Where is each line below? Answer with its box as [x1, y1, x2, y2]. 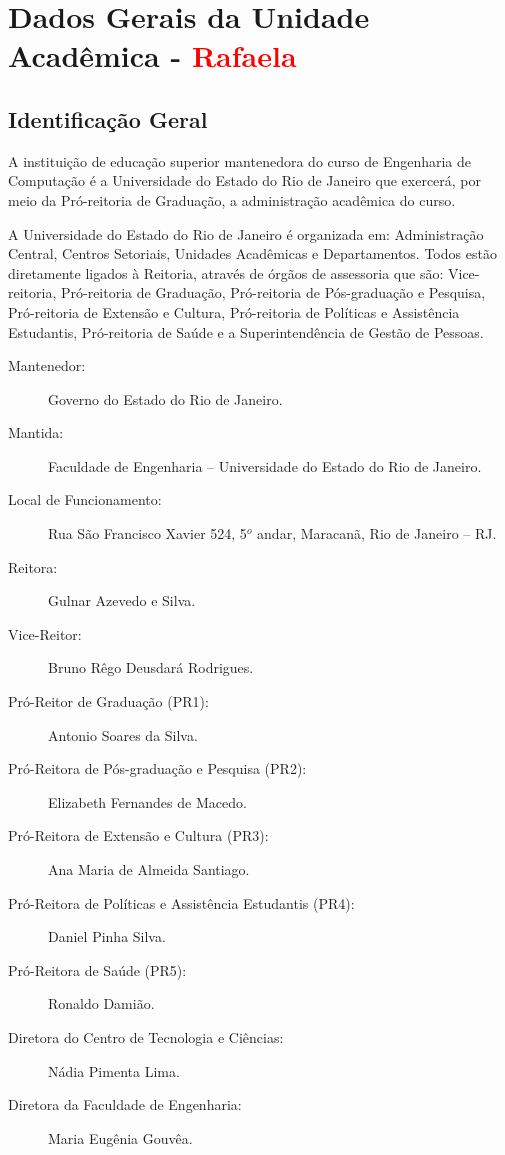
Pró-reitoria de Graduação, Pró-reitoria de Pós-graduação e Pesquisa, [60, 282, 486, 303]
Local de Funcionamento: [8, 489, 162, 510]
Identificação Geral [8, 103, 208, 134]
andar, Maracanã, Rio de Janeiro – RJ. [257, 523, 497, 544]
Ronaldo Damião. [48, 993, 155, 1014]
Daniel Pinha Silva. [48, 926, 166, 947]
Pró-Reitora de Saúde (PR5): [8, 959, 187, 980]
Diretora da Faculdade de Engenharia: [8, 1094, 242, 1115]
